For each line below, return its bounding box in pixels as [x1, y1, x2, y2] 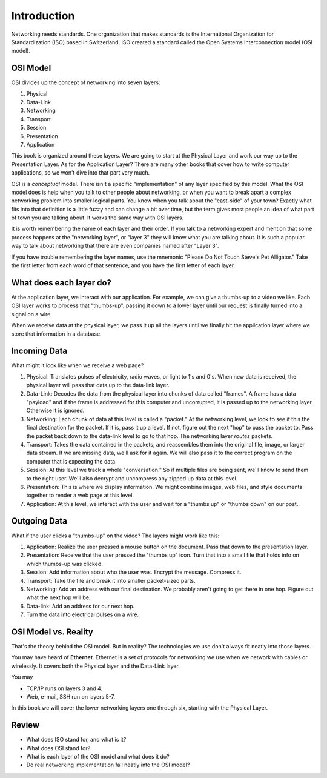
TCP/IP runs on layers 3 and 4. [26, 685, 103, 692]
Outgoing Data [11, 516, 68, 527]
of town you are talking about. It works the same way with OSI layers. [11, 214, 184, 221]
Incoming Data [11, 346, 68, 356]
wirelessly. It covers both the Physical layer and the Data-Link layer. [11, 662, 180, 670]
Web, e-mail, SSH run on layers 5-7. [26, 693, 115, 700]
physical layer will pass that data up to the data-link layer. [26, 382, 170, 389]
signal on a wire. [11, 310, 53, 318]
